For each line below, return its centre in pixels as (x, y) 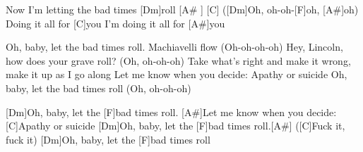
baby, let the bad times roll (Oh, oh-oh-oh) (99, 88)
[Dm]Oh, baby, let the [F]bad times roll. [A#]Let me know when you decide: (171, 112)
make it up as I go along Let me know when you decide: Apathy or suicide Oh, (177, 74)
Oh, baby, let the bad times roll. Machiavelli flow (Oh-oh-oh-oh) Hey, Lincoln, (174, 47)
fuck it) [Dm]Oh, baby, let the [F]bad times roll (108, 139)
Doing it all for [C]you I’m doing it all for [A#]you (115, 23)
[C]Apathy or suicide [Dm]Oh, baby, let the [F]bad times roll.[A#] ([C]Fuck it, (175, 126)
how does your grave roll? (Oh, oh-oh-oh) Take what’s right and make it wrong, (178, 60)
